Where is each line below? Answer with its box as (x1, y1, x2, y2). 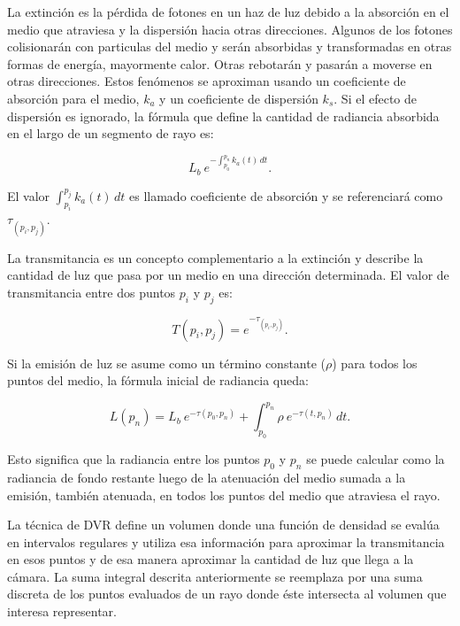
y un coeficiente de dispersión (159, 89, 318, 107)
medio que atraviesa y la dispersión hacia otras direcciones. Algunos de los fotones (7, 19, 453, 38)
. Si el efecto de (333, 89, 417, 107)
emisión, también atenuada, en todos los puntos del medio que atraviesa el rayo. (7, 485, 441, 504)
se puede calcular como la (306, 450, 445, 468)
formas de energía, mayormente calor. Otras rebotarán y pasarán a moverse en (7, 54, 433, 73)
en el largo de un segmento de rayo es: (7, 124, 214, 143)
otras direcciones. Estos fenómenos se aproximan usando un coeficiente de (7, 72, 406, 90)
